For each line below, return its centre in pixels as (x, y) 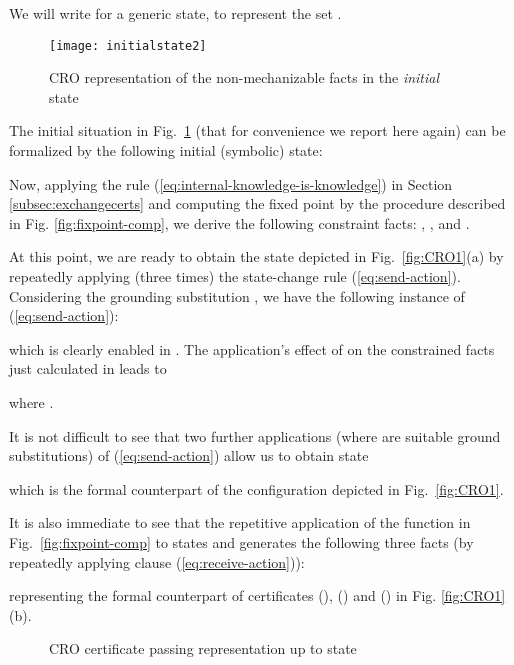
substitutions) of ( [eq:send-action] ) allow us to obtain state (189, 455)
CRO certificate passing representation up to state (203, 648)
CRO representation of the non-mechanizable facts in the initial (244, 77)
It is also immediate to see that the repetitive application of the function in (240, 522)
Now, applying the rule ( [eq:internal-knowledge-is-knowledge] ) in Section (231, 183)
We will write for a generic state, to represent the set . (175, 13)
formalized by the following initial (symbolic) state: (166, 150)
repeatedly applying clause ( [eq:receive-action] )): (157, 561)
